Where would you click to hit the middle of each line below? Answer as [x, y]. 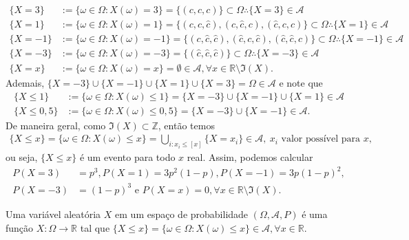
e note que [301, 83]
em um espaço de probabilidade [182, 214]
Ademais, [25, 83]
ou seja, [22, 157]
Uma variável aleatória [53, 214]
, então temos [186, 125]
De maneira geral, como [56, 125]
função [20, 227]
